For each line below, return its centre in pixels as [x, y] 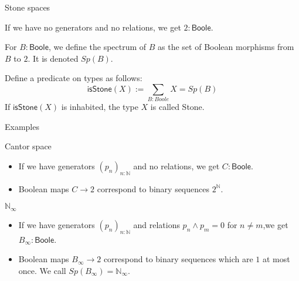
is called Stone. [177, 107]
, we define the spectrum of [97, 47]
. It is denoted [53, 58]
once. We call [42, 270]
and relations [157, 224]
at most [276, 259]
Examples [22, 126]
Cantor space [28, 146]
